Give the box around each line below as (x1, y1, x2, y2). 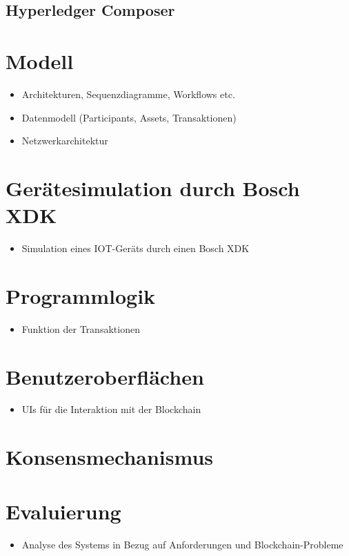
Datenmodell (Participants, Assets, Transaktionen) (21, 110, 237, 124)
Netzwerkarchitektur (21, 133, 108, 148)
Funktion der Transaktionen (21, 321, 140, 336)
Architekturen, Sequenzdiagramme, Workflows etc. (21, 86, 235, 101)
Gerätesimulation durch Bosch (6, 173, 300, 202)
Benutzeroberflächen (6, 362, 204, 390)
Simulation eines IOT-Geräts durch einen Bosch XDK (21, 241, 250, 255)
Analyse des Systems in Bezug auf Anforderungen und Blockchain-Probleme (21, 537, 343, 551)
